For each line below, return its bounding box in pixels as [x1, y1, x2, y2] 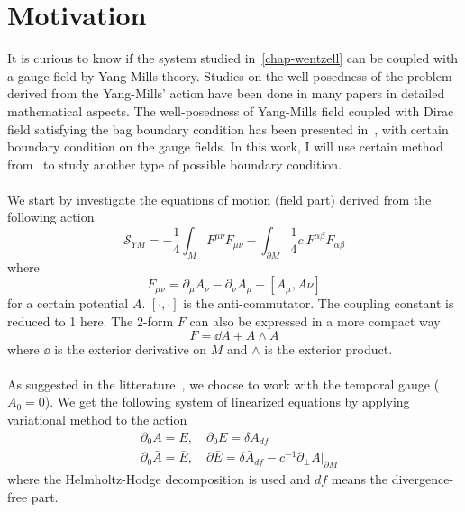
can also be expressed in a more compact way [189, 312, 441, 331]
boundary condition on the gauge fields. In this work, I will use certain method [7, 137, 443, 156]
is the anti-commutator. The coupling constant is [183, 294, 454, 313]
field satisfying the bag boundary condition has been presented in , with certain [7, 119, 449, 138]
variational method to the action [7, 410, 187, 429]
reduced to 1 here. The [7, 312, 133, 331]
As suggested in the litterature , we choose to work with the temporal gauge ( [7, 374, 440, 393]
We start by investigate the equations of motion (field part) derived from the [7, 189, 432, 208]
